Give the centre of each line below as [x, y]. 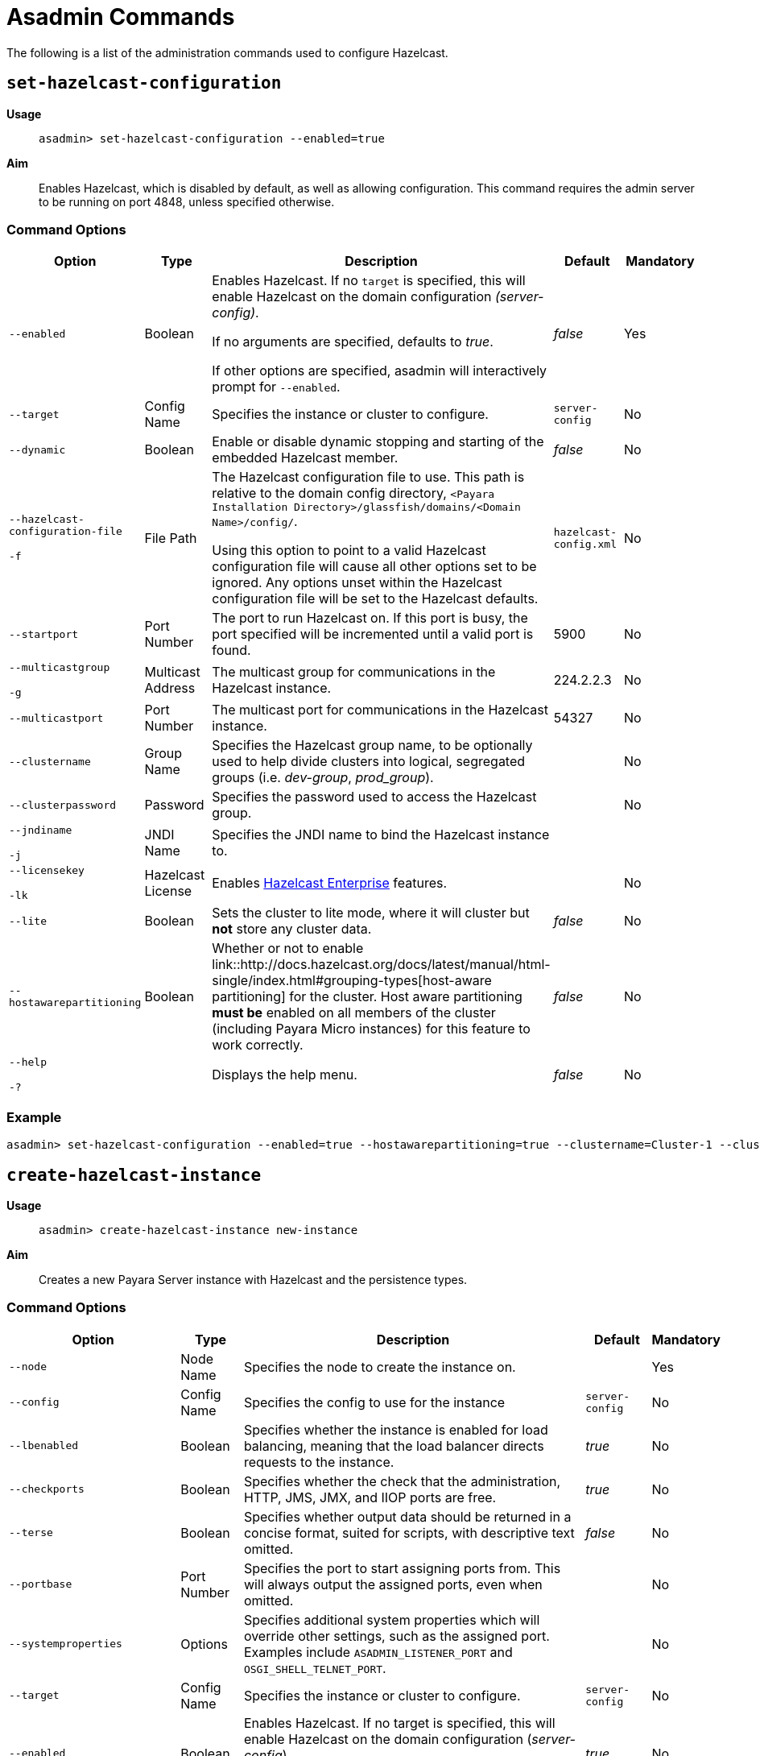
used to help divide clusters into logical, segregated [369, 762]
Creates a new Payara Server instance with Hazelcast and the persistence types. [253, 1279]
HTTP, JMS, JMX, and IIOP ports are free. [370, 1497]
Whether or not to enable [288, 948]
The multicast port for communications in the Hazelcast [380, 710]
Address [170, 688]
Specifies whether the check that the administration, [402, 1481]
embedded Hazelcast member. [305, 458]
